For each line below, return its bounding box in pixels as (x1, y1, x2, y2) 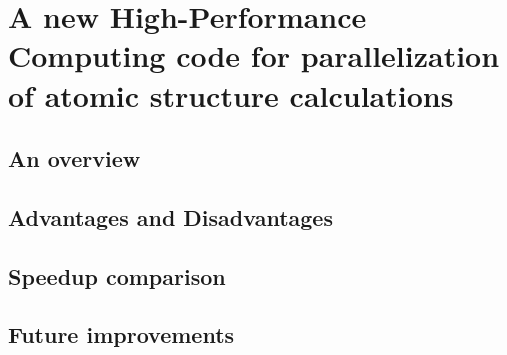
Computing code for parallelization (8, 35, 500, 76)
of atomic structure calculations (8, 74, 454, 115)
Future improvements (8, 319, 235, 350)
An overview (8, 143, 141, 174)
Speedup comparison (8, 260, 226, 291)
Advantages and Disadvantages (8, 201, 333, 232)
